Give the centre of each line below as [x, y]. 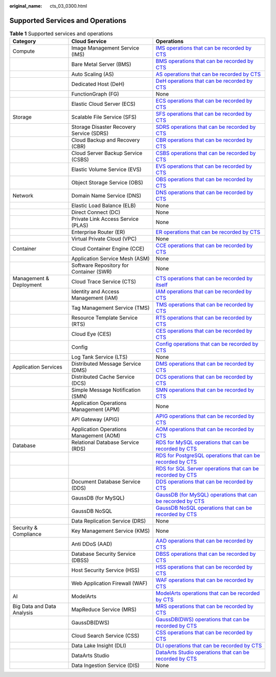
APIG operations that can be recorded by [205, 416]
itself [162, 285]
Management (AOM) [96, 436]
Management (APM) [96, 410]
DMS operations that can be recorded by [205, 364]
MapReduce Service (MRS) [104, 610]
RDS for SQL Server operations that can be [207, 469]
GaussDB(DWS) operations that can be [203, 620]
